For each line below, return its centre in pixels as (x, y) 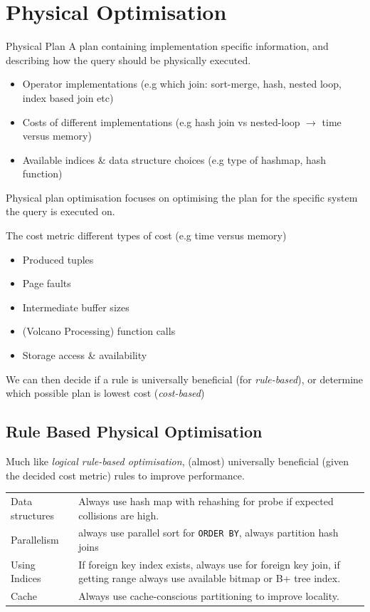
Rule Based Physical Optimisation (134, 431)
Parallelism (35, 540)
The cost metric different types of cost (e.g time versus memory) (146, 235)
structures (32, 515)
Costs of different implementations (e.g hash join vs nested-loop (161, 121)
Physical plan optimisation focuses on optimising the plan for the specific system (182, 197)
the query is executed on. (60, 211)
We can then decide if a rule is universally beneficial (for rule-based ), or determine (185, 379)
